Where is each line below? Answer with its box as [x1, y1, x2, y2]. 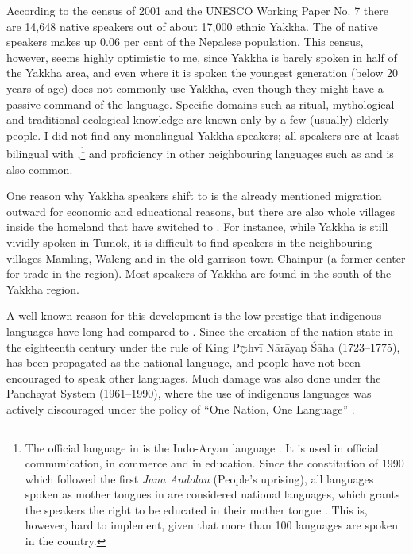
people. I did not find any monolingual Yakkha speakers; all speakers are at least [6, 126, 399, 143]
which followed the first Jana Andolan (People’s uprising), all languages [25, 470, 374, 487]
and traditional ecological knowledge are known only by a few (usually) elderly [6, 111, 389, 128]
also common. [6, 160, 73, 177]
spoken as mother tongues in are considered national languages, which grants [25, 486, 400, 502]
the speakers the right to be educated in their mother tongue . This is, [25, 501, 368, 517]
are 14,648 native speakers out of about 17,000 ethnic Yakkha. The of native [6, 17, 378, 34]
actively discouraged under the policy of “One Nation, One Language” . [6, 400, 355, 417]
